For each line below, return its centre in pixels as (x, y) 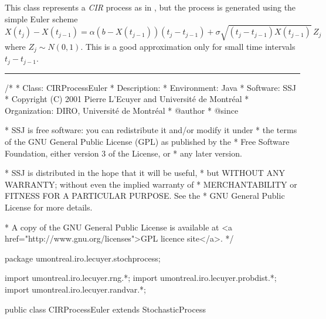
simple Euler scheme (41, 18)
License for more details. (49, 207)
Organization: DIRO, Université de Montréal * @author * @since (122, 110)
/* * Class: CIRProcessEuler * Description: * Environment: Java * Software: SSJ (150, 87)
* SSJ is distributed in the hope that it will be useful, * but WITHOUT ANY (145, 173)
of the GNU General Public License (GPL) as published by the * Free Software (147, 142)
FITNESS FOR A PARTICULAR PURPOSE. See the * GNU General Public (145, 196)
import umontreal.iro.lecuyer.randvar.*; (76, 289)
